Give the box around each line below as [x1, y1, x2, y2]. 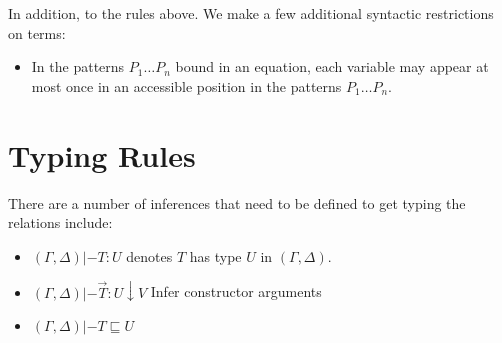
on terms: [8, 22, 66, 43]
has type [189, 245, 242, 266]
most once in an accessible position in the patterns [31, 75, 342, 96]
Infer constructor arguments [150, 281, 322, 302]
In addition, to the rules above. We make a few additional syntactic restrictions [8, 3, 494, 23]
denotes [126, 245, 173, 266]
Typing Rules [8, 134, 196, 175]
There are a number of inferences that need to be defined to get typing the [8, 192, 466, 213]
